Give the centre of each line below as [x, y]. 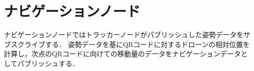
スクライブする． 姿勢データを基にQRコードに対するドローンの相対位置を [130, 44]
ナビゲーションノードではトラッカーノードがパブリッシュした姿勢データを [124, 35]
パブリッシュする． [48, 63]
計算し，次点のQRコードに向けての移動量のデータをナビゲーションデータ [122, 54]
